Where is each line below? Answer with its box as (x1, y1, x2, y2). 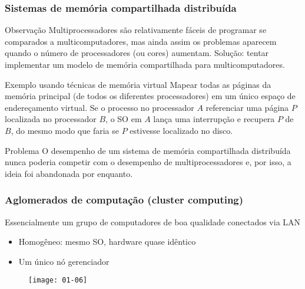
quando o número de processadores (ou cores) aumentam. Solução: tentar (5, 47, 269, 59)
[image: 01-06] (28, 276, 88, 285)
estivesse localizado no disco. (130, 124, 233, 136)
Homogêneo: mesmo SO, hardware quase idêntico (18, 235, 196, 248)
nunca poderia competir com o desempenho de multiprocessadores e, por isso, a (5, 156, 291, 168)
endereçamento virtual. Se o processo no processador (5, 101, 194, 113)
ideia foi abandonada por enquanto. (5, 167, 133, 179)
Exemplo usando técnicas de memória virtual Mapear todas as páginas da (5, 78, 271, 90)
